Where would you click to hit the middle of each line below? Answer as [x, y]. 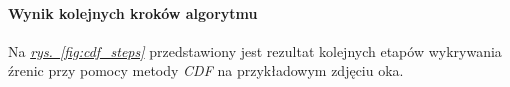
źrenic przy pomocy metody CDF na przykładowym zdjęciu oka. [206, 70]
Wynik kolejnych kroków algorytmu [133, 12]
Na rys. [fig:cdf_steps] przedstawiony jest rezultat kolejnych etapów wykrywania [255, 50]
